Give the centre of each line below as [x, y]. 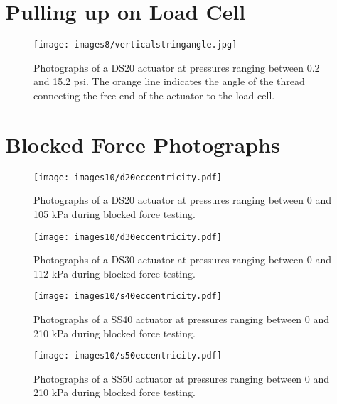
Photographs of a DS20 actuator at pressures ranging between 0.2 [177, 67]
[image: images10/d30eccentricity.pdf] [128, 237]
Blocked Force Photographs [143, 144]
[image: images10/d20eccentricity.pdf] [128, 177]
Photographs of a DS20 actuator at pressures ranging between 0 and [182, 200]
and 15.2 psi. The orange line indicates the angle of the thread [169, 81]
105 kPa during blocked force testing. [114, 213]
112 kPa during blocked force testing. [114, 273]
